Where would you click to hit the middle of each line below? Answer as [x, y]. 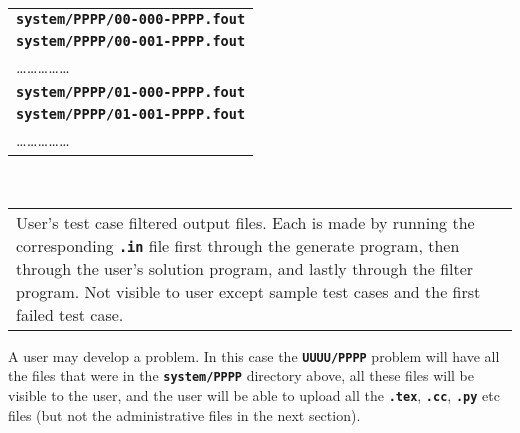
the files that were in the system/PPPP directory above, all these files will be [241, 375]
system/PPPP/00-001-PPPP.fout [131, 41]
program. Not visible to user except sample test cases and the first [248, 291]
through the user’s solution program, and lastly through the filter [245, 268]
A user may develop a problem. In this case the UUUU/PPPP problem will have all [254, 355]
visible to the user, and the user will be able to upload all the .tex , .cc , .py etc [254, 394]
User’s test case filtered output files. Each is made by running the [245, 222]
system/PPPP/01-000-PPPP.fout [131, 92]
